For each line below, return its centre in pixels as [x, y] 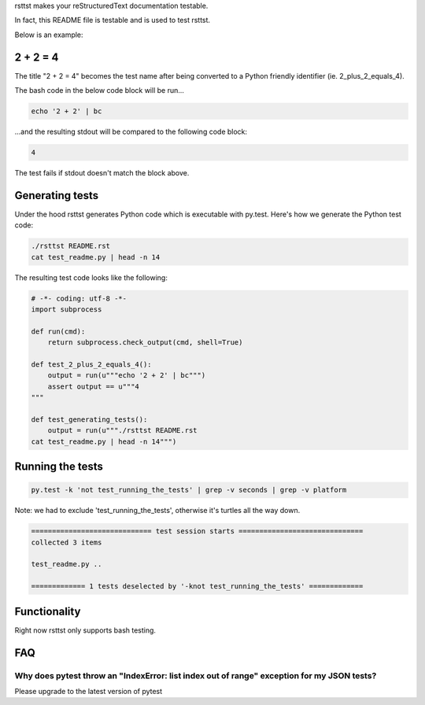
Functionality [48, 611]
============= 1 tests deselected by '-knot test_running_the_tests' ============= [197, 587]
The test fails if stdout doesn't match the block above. [102, 173]
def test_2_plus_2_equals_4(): [92, 365]
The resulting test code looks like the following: [91, 277]
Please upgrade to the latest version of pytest [89, 691]
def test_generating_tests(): [89, 419]
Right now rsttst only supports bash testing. [85, 630]
